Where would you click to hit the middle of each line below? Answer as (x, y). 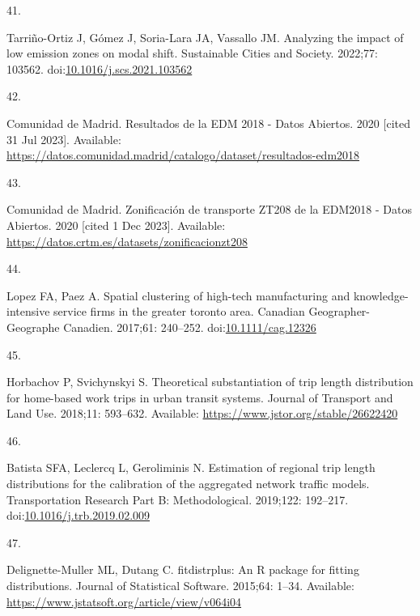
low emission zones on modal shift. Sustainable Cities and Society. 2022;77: (192, 53)
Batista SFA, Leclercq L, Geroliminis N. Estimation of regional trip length (191, 467)
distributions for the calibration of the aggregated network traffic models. (188, 484)
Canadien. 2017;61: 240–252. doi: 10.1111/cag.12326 (190, 327)
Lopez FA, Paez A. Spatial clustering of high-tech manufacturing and (178, 295)
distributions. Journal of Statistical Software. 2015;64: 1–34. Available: (180, 586)
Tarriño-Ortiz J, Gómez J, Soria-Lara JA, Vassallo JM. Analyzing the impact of (205, 37)
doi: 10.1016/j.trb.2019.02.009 (78, 515)
